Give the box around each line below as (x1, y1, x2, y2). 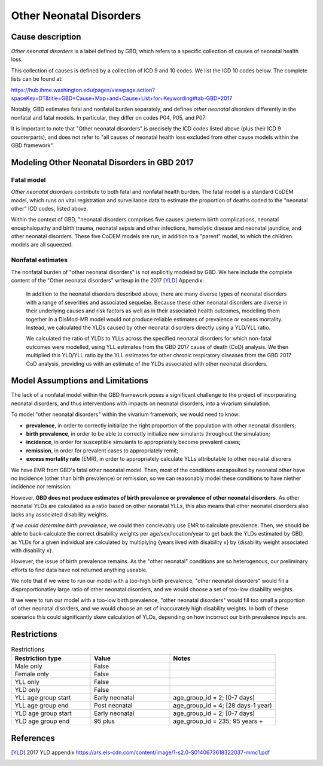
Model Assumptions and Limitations (11, 376, 149, 386)
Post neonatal (93, 701, 133, 710)
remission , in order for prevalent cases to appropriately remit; (26, 446, 179, 454)
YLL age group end (14, 701, 69, 710)
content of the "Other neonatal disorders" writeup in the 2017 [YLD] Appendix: (11, 277, 205, 284)
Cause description (11, 32, 81, 42)
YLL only (14, 678, 40, 686)
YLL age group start (14, 694, 71, 702)
